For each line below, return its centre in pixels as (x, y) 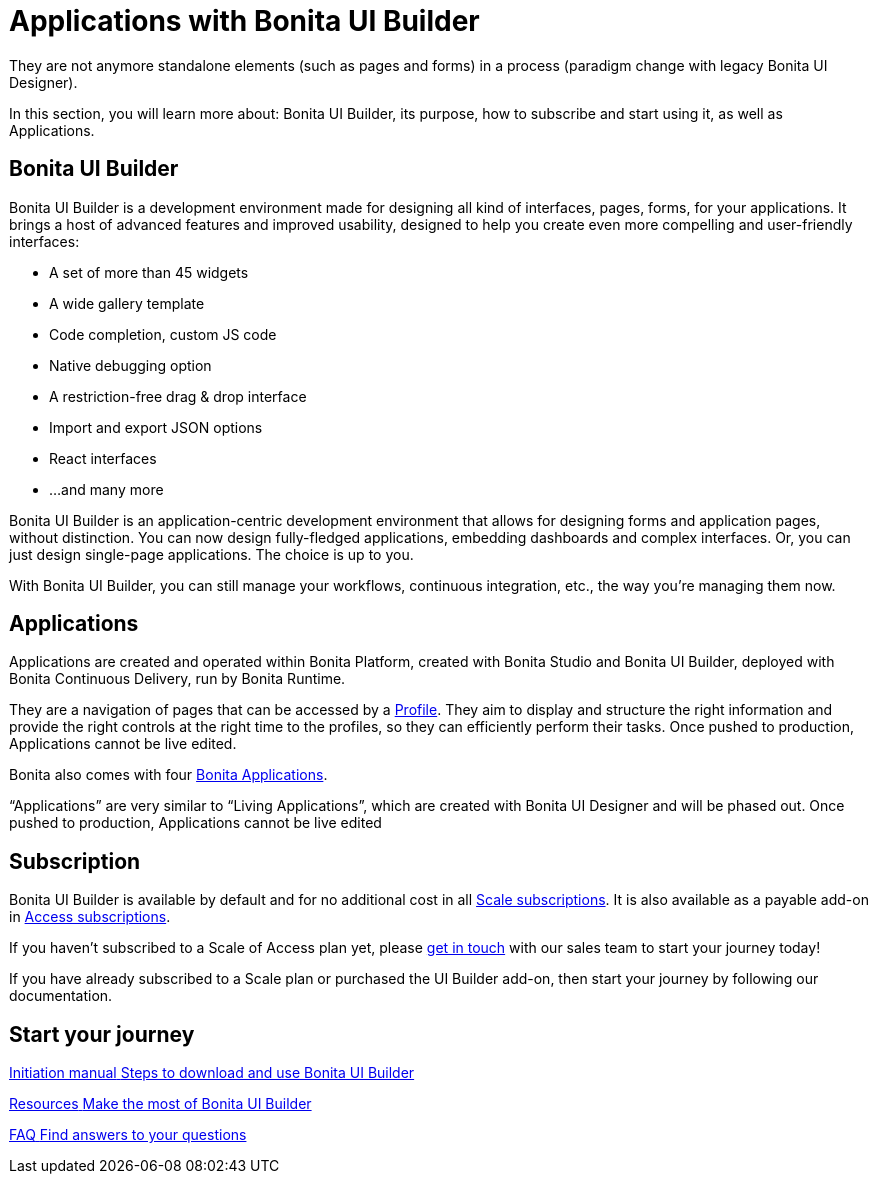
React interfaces (103, 458)
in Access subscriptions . (90, 917)
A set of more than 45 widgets (149, 272)
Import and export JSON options (156, 427)
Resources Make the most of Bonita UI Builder (160, 1104)
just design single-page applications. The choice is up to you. (211, 554)
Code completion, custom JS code (163, 334)
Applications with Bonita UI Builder (244, 21)
